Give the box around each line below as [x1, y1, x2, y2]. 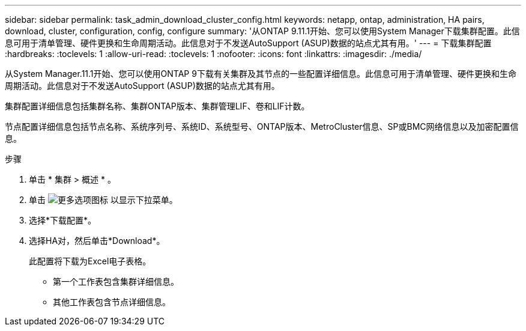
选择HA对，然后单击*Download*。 [29, 235, 165, 246]
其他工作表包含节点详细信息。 [53, 297, 171, 307]
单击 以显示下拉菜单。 [29, 195, 178, 205]
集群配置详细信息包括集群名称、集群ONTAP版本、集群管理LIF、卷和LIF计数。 [5, 101, 310, 111]
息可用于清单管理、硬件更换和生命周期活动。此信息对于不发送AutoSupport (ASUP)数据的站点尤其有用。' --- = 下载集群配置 [5, 38, 492, 48]
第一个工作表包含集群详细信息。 [53, 276, 179, 287]
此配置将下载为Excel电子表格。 [29, 256, 151, 266]
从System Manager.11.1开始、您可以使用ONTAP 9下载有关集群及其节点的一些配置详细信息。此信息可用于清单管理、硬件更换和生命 [5, 68, 516, 79]
